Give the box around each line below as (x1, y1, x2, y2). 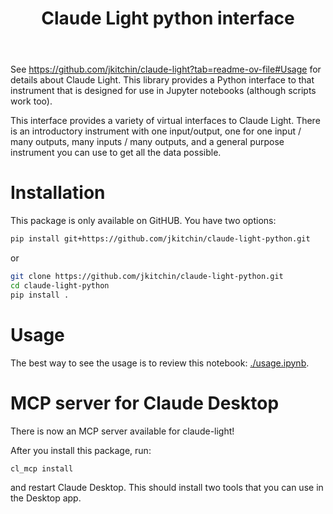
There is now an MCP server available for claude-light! (10, 425, 235, 437)
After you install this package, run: (10, 444, 152, 456)
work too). (10, 95, 53, 107)
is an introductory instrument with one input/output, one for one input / (10, 125, 302, 137)
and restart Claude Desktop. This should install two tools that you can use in (10, 482, 324, 494)
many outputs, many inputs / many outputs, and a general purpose (10, 136, 285, 148)
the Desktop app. (10, 492, 82, 504)
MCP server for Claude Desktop (10, 392, 280, 414)
